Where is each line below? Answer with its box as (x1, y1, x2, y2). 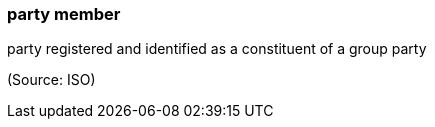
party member (7, 4, 121, 24)
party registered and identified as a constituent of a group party (7, 40, 427, 58)
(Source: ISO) (7, 71, 96, 89)
